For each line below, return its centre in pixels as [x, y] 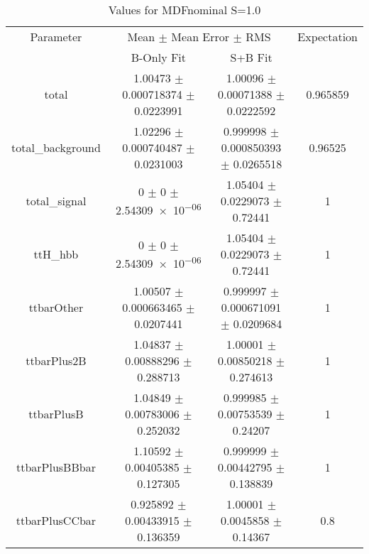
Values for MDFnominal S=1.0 [184, 10]
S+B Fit [251, 57]
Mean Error [200, 37]
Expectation [327, 37]
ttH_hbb [56, 254]
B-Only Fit [159, 57]
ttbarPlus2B [56, 360]
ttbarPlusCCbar [56, 520]
